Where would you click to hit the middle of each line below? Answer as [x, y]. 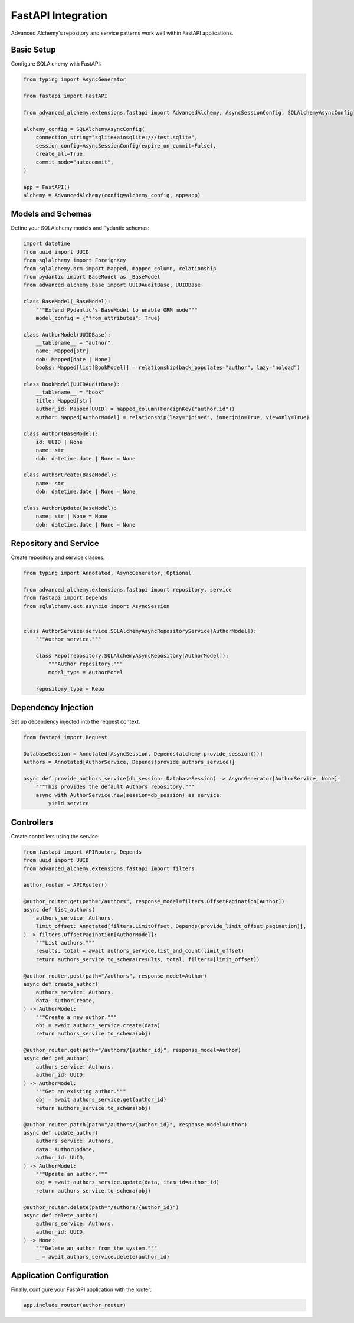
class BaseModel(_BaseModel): [67, 302]
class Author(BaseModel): [61, 434]
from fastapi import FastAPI [65, 96]
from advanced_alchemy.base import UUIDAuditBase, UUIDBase [112, 285]
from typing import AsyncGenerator [75, 79]
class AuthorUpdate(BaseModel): [70, 508]
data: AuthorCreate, [65, 1000]
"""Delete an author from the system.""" [96, 1248]
